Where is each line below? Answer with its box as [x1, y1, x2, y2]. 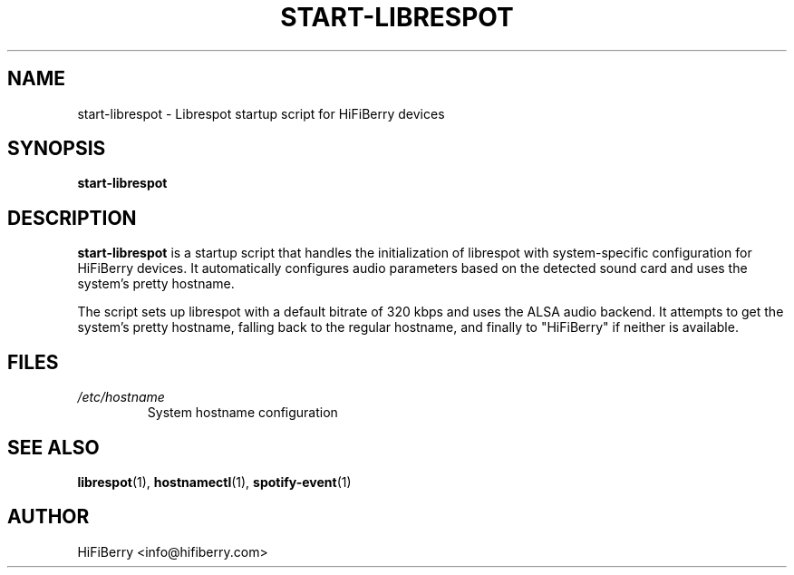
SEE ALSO [7, 435, 100, 459]
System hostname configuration [147, 404, 338, 421]
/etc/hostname [77, 389, 165, 405]
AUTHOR [7, 505, 90, 529]
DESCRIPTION [7, 206, 137, 229]
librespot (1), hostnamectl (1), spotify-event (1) [77, 473, 352, 490]
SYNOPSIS [7, 137, 106, 161]
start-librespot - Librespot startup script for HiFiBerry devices [77, 105, 445, 122]
